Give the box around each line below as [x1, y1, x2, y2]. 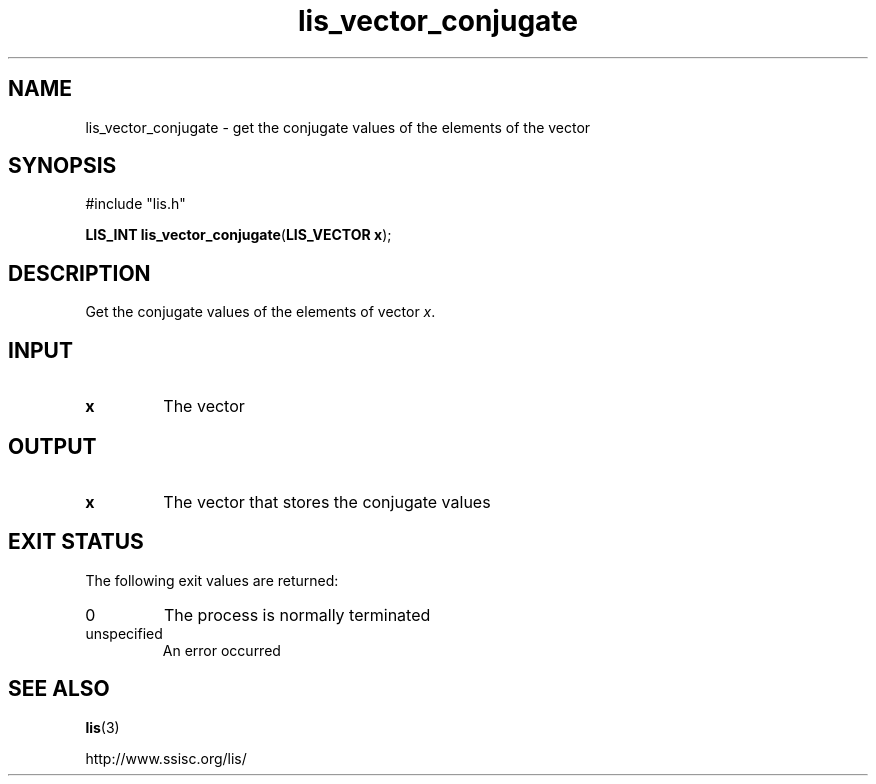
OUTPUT [8, 433, 97, 459]
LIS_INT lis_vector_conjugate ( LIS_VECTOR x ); [85, 226, 392, 244]
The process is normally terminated [163, 604, 431, 625]
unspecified [85, 624, 163, 642]
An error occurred [162, 641, 281, 659]
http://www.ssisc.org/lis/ [85, 749, 247, 767]
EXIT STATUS [8, 529, 144, 555]
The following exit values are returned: [85, 571, 339, 589]
